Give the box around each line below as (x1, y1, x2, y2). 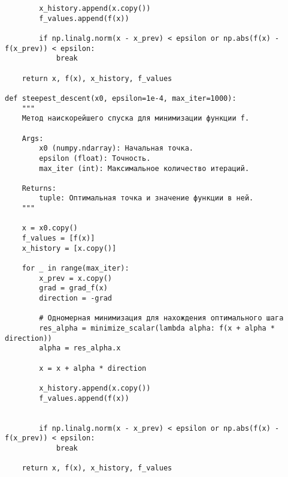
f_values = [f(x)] (22, 234, 95, 243)
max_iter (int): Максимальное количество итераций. (39, 164, 250, 173)
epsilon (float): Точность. (39, 154, 151, 163)
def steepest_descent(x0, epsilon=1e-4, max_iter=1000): (5, 94, 237, 103)
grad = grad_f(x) (39, 284, 108, 293)
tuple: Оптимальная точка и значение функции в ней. (39, 194, 254, 203)
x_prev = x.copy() (39, 274, 112, 283)
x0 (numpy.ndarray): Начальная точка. (39, 144, 193, 153)
